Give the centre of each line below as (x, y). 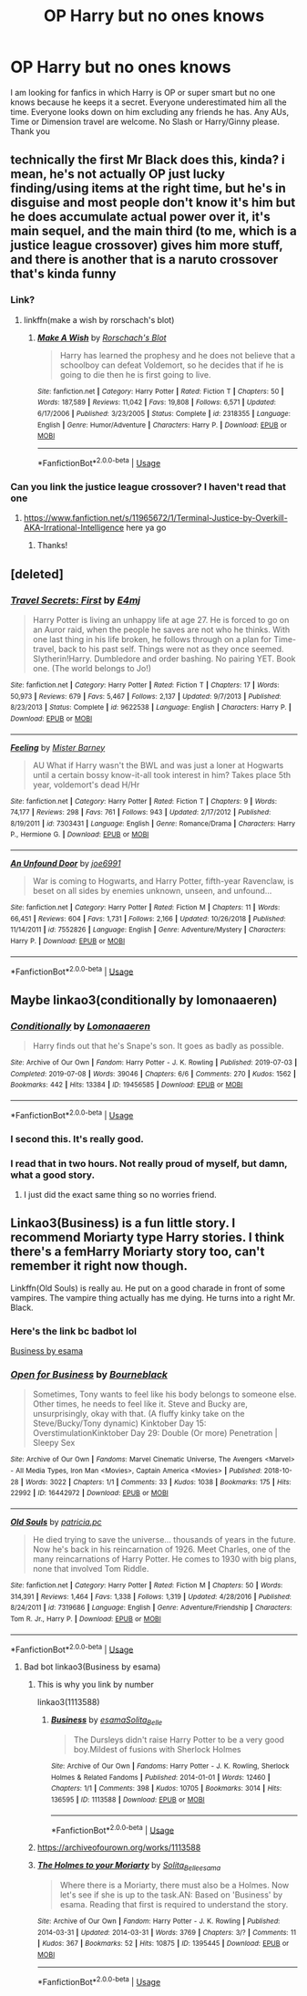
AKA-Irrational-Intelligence (74, 528)
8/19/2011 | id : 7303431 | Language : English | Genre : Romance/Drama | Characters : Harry (153, 823)
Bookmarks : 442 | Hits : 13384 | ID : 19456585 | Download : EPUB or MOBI (127, 1085)
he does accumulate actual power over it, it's (141, 217)
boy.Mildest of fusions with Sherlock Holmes (157, 1750)
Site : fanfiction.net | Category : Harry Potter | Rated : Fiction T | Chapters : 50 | (160, 391)
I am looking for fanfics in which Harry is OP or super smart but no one (143, 92)
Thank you (31, 131)
